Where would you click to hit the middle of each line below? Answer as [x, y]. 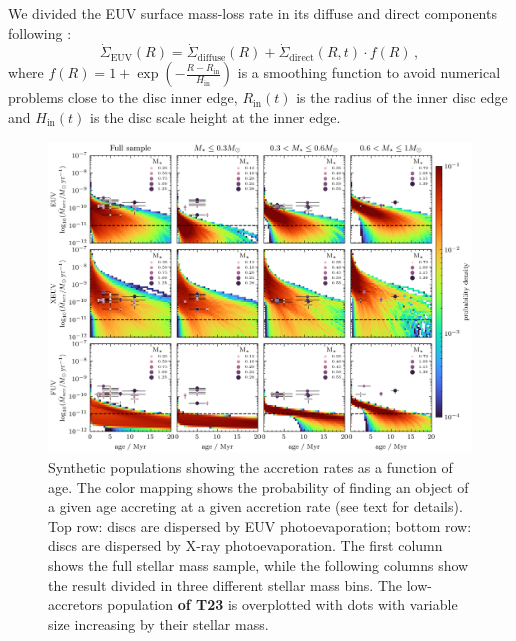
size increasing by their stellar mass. [158, 623]
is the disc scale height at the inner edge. [215, 117]
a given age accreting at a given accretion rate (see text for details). [255, 506]
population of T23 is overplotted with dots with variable [282, 604]
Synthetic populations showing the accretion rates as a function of [250, 466]
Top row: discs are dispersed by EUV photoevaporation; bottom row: [260, 525]
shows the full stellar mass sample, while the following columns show [258, 564]
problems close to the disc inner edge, [123, 97]
